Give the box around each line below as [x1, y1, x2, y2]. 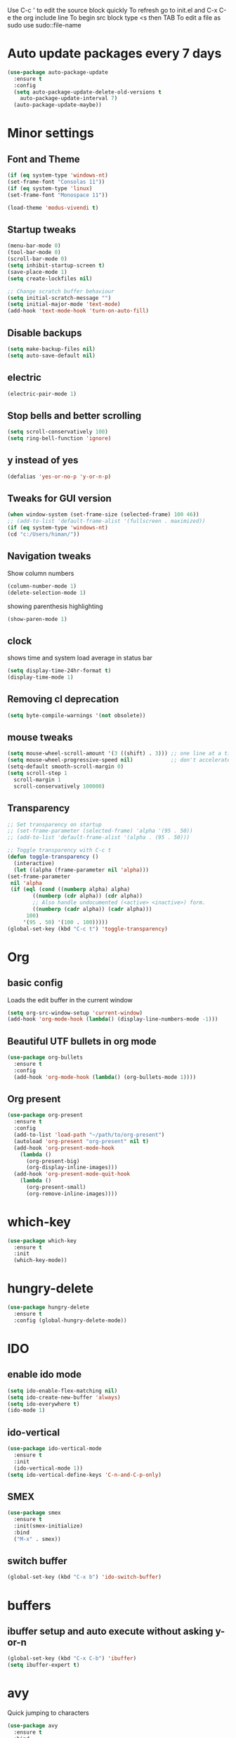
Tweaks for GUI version [7, 493, 112, 505]
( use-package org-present [7, 1112, 83, 1119]
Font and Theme [7, 153, 81, 165]
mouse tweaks [7, 731, 73, 743]
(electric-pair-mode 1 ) [7, 390, 77, 397]
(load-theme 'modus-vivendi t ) [7, 204, 99, 211]
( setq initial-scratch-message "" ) [7, 294, 112, 301]
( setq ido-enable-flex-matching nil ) [7, 1387, 118, 1394]
